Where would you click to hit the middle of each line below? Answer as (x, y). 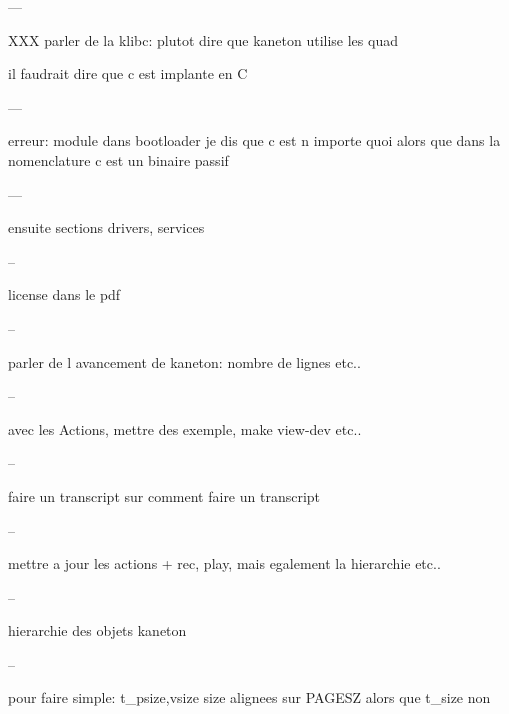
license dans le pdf (64, 294)
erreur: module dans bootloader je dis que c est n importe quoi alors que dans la (254, 140)
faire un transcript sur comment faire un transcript (164, 495)
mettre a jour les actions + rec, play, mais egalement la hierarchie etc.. (224, 563)
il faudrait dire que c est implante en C (128, 73)
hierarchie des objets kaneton (97, 630)
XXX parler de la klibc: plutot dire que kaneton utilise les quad (203, 39)
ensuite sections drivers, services (106, 227)
